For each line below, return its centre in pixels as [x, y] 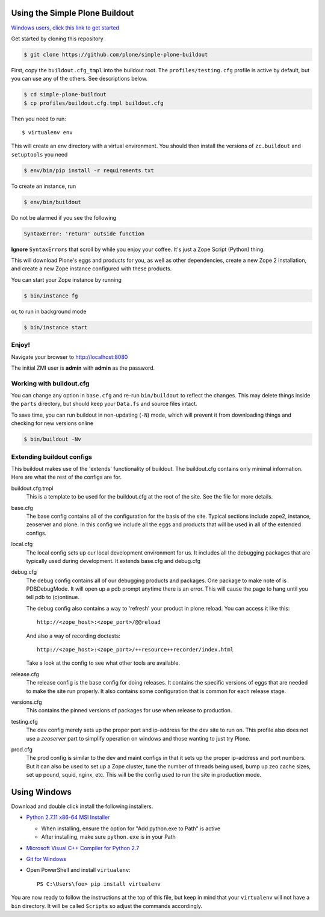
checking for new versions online [52, 423]
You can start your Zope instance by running [66, 279]
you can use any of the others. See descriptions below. [79, 79]
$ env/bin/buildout [52, 202]
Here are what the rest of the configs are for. [67, 477]
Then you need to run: [39, 119]
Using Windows [42, 792]
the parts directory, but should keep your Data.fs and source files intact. [104, 404]
